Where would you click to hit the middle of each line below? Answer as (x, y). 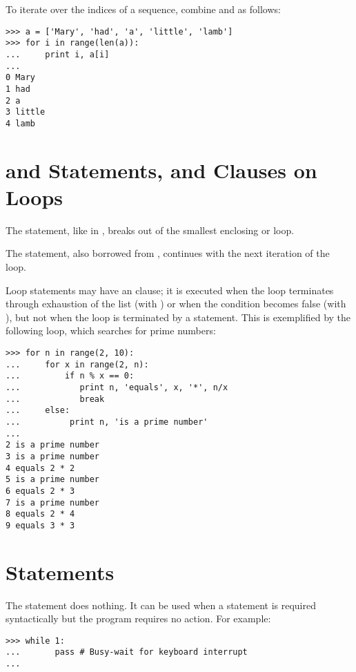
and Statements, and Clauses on (161, 170)
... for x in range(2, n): (77, 364)
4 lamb (20, 123)
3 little (26, 112)
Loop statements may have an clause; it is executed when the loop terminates (170, 290)
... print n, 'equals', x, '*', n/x (117, 387)
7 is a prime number (53, 502)
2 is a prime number (53, 445)
